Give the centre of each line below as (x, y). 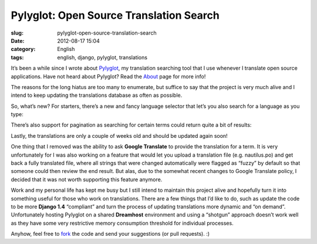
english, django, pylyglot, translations (102, 57)
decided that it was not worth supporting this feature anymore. (87, 179)
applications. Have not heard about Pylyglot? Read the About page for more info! (108, 76)
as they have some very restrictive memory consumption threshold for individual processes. (122, 223)
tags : (17, 57)
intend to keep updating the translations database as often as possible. (97, 95)
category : (23, 49)
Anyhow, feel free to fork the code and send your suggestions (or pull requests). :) (110, 234)
